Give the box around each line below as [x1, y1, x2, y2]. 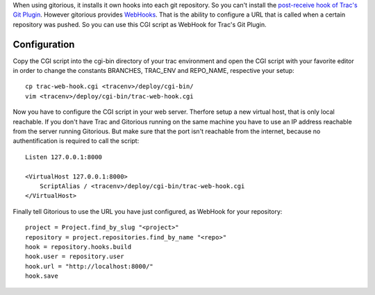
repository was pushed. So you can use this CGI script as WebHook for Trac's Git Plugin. [12, 20, 267, 28]
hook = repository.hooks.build [25, 243, 132, 251]
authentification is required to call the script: [12, 137, 140, 145]
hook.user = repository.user [25, 253, 124, 260]
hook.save [25, 272, 58, 280]
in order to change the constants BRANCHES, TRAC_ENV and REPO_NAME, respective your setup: [12, 67, 294, 75]
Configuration [12, 38, 75, 50]
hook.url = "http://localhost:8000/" [25, 262, 154, 270]
